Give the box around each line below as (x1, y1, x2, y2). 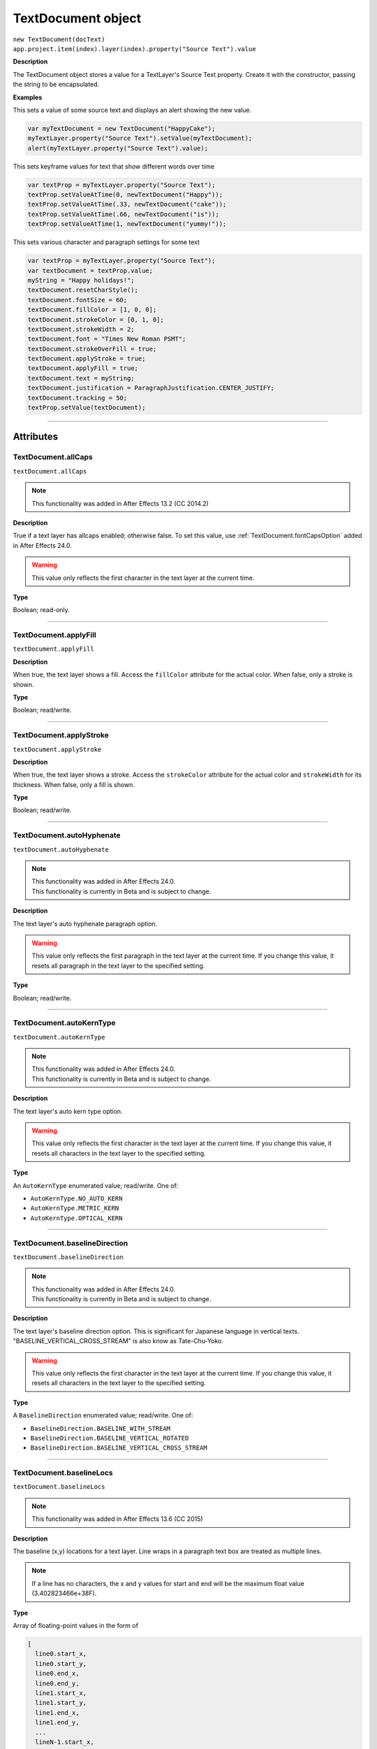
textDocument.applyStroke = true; (27, 355, 146, 363)
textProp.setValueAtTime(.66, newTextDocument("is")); (27, 210, 219, 218)
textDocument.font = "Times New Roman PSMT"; (27, 335, 186, 343)
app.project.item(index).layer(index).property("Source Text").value (13, 45, 256, 52)
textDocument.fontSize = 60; (27, 296, 128, 304)
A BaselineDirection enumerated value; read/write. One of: (13, 1411, 193, 1419)
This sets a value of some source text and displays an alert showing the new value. (13, 106, 251, 114)
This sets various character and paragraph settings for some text (13, 238, 200, 246)
